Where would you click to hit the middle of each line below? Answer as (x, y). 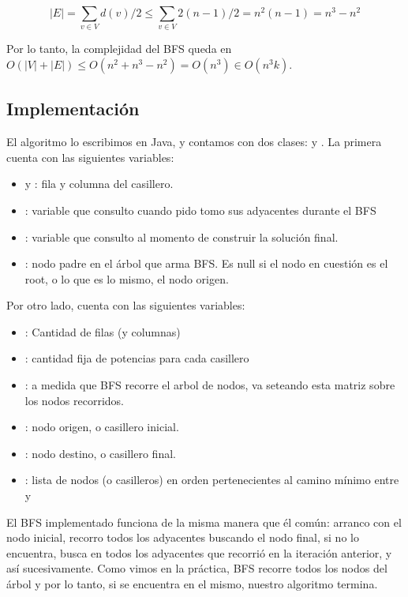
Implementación (73, 109)
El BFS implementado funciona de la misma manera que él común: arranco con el (204, 522)
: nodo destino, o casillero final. (100, 453)
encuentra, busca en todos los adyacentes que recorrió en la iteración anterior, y (199, 552)
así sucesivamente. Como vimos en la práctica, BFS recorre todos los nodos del (197, 568)
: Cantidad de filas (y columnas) (103, 331)
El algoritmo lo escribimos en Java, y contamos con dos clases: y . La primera (194, 142)
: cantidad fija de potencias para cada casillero (137, 358)
